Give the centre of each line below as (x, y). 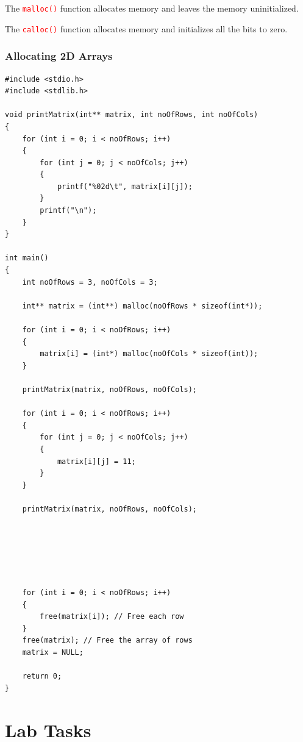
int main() (27, 258)
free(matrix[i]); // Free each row (112, 617)
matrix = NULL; (53, 653)
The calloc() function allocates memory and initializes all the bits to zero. (146, 28)
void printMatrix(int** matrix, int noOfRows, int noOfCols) (132, 115)
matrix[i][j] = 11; (96, 461)
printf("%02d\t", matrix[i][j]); (125, 186)
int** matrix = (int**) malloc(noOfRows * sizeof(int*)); (142, 306)
